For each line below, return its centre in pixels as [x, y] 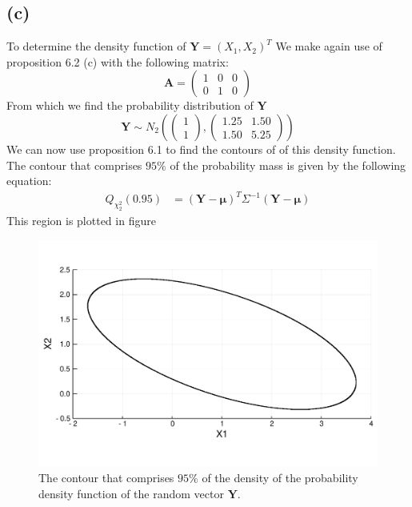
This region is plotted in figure [81, 221]
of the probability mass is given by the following [288, 165]
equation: [29, 181]
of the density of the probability [280, 478]
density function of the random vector [131, 493]
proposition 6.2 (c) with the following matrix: [118, 61]
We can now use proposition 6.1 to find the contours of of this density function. [201, 149]
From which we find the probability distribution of [130, 105]
